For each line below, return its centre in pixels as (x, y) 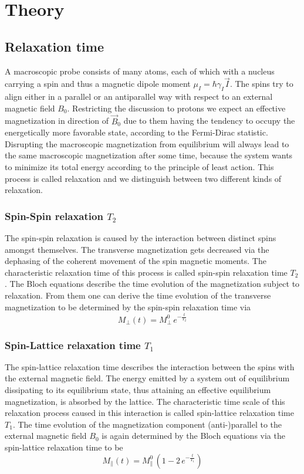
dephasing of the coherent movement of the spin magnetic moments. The (136, 261)
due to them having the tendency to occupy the (209, 121)
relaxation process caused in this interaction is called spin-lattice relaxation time (149, 413)
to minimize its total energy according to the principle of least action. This (139, 166)
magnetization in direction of (57, 121)
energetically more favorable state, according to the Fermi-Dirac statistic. (136, 132)
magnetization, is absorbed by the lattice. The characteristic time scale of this (145, 401)
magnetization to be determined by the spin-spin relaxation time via (128, 307)
